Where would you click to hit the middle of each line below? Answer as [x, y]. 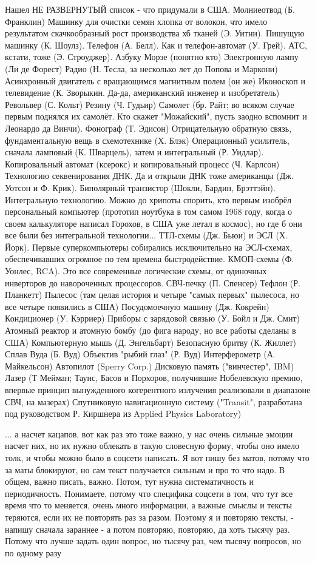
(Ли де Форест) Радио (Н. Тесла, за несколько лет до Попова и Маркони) [141, 68]
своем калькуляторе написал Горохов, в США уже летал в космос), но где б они [154, 223]
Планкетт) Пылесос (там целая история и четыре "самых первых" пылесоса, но [152, 295]
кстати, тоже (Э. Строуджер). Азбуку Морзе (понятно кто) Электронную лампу [152, 57]
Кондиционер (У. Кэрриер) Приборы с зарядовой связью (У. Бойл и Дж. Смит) [153, 318]
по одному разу [33, 552]
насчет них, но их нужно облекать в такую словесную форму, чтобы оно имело [152, 446]
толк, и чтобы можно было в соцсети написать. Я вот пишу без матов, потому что [157, 457]
